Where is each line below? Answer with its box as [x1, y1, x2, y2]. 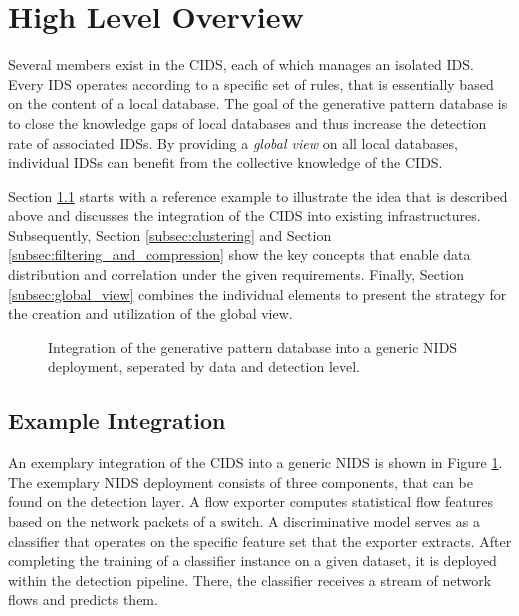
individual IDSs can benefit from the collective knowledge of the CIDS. [8, 152, 443, 173]
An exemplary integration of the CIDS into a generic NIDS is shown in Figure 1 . [8, 452, 503, 473]
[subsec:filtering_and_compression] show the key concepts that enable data [8, 244, 471, 265]
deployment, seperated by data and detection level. [48, 356, 361, 377]
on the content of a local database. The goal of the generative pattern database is [8, 93, 508, 114]
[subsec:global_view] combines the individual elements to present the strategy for [8, 283, 507, 304]
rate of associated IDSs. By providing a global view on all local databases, [8, 132, 458, 153]
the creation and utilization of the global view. [8, 303, 293, 324]
